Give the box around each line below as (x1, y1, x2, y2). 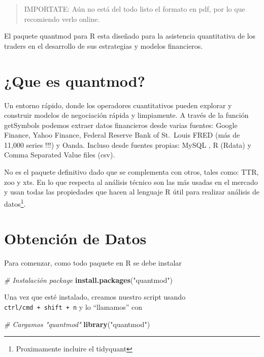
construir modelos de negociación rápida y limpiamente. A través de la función (4, 110, 249, 120)
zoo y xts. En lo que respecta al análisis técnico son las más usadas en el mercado (4, 176, 258, 187)
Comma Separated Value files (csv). (4, 149, 115, 160)
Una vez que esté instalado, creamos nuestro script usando (4, 291, 186, 302)
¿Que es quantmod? (4, 70, 145, 91)
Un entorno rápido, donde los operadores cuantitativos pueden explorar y (4, 100, 232, 110)
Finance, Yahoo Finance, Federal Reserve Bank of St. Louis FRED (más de (4, 129, 240, 140)
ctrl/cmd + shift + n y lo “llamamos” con (4, 302, 142, 312)
